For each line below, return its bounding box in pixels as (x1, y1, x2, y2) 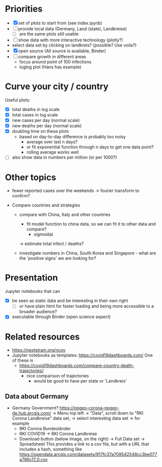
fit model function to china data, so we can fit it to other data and (26, 221, 156, 227)
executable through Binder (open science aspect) (12, 314, 111, 320)
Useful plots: (5, 97, 30, 103)
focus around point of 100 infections (19, 59, 92, 64)
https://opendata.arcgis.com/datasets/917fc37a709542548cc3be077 (19, 451, 157, 457)
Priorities (5, 3, 43, 15)
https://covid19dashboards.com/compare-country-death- (19, 363, 134, 369)
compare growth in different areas (18, 54, 86, 59)
